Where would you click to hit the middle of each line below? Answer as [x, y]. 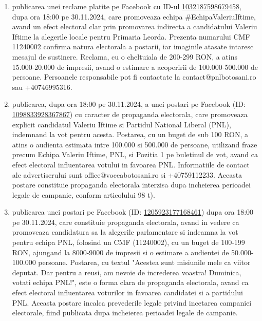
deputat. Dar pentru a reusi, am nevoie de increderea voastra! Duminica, [127, 272]
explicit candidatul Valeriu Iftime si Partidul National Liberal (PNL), [121, 124]
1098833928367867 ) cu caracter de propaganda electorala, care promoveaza [130, 114]
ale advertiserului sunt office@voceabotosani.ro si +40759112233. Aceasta [127, 174]
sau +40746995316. [42, 87]
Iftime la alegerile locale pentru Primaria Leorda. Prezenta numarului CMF [131, 36]
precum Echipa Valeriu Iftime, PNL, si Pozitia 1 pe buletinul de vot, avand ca [135, 154]
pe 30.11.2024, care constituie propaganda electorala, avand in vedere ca [126, 222]
